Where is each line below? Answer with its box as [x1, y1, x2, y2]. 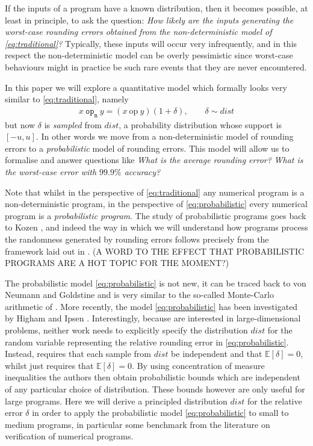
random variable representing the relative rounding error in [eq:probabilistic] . [5, 335, 289, 348]
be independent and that [171, 347, 262, 360]
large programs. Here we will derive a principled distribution [5, 394, 228, 407]
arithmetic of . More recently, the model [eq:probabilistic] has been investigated [5, 300, 298, 312]
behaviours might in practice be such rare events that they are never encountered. [5, 60, 307, 73]
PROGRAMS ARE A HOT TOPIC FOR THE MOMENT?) [5, 256, 229, 269]
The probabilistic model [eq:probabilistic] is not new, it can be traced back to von [5, 276, 306, 289]
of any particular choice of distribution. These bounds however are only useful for [5, 383, 305, 395]
